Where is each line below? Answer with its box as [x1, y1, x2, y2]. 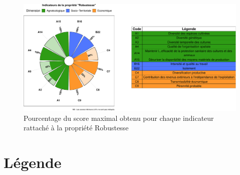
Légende [4, 152, 62, 172]
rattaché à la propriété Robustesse [24, 122, 129, 133]
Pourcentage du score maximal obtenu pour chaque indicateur [24, 112, 214, 123]
